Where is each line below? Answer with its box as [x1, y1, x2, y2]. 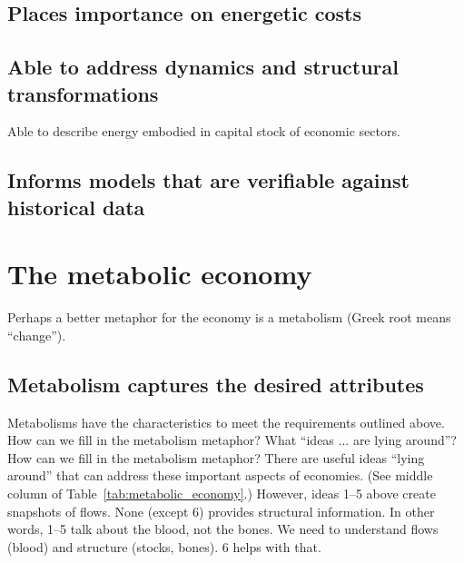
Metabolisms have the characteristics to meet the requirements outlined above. [7, 412, 445, 431]
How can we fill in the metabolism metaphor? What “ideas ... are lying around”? [7, 430, 457, 449]
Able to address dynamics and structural [7, 53, 399, 81]
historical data [7, 193, 145, 221]
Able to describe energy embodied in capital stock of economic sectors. [7, 122, 400, 141]
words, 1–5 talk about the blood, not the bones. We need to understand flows [7, 519, 439, 538]
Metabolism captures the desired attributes [7, 370, 424, 398]
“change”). [7, 325, 66, 344]
